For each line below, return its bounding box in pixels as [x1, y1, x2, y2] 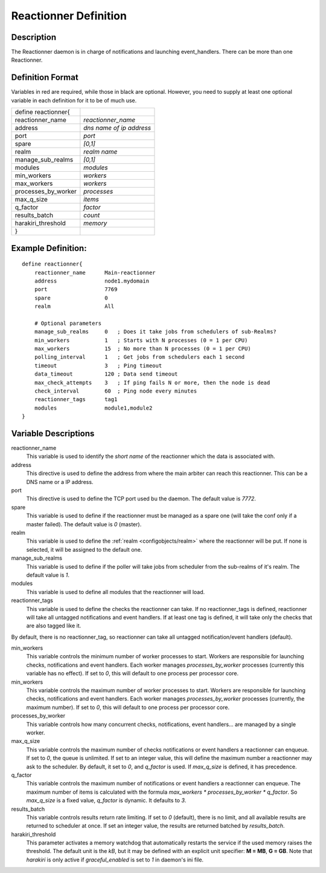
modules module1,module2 [34, 404, 153, 411]
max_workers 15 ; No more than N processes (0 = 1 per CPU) [34, 345, 251, 352]
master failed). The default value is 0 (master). [26, 520, 142, 528]
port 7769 [34, 286, 118, 293]
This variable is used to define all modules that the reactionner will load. [26, 588, 205, 595]
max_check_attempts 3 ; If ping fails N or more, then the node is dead [34, 379, 270, 386]
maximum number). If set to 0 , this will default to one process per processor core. [26, 704, 229, 711]
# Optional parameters [34, 319, 102, 327]
